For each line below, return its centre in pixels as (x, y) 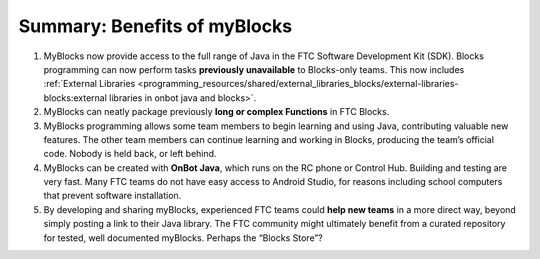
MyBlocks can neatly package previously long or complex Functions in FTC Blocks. (216, 112)
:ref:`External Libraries (89, 84)
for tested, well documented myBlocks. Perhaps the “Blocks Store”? (183, 237)
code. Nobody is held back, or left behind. (130, 154)
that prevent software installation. (112, 196)
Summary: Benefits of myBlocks (155, 26)
